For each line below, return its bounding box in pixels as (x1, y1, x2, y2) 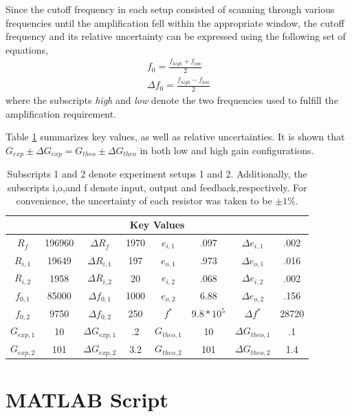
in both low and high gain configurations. (140, 142, 314, 157)
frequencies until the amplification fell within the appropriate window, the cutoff (5, 15, 344, 30)
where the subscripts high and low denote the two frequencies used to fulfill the (5, 93, 338, 107)
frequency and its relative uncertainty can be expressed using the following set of (5, 29, 346, 43)
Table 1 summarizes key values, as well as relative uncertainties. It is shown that (5, 129, 345, 144)
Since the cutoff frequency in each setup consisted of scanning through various (5, 2, 335, 16)
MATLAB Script (5, 385, 168, 414)
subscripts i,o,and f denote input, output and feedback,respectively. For (7, 180, 307, 194)
